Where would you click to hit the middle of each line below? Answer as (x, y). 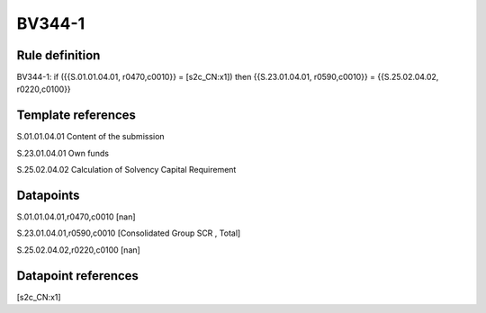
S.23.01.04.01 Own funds (63, 153)
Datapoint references (78, 276)
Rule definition (58, 55)
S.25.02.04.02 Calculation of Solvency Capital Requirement (126, 170)
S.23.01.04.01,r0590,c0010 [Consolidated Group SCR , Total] (129, 233)
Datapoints (48, 195)
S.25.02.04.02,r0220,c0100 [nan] (79, 250)
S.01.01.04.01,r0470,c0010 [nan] (76, 217)
